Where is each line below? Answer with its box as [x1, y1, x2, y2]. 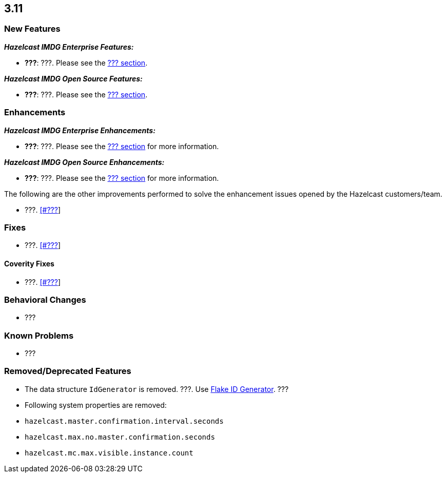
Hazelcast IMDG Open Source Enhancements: [4, 157, 165, 167]
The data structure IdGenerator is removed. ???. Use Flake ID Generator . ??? [25, 384, 289, 393]
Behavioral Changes [4, 294, 86, 305]
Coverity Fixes [4, 259, 54, 268]
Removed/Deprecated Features [4, 366, 131, 377]
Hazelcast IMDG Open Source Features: [4, 74, 143, 83]
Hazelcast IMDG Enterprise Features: [4, 42, 134, 51]
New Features [4, 24, 61, 34]
